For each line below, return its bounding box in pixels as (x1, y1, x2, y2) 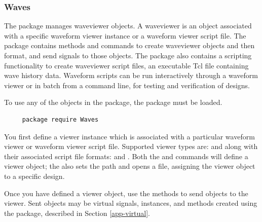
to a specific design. (4, 170, 65, 181)
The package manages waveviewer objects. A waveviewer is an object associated (4, 20, 252, 31)
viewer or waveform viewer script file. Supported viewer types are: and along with (4, 141, 258, 152)
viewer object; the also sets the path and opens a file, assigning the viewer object (4, 161, 255, 171)
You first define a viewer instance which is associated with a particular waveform (4, 131, 255, 141)
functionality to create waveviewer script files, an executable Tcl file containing (4, 60, 249, 70)
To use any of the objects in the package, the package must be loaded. (4, 97, 222, 107)
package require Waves (22, 116, 99, 123)
